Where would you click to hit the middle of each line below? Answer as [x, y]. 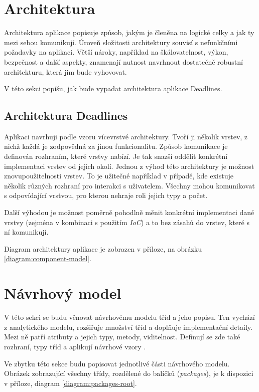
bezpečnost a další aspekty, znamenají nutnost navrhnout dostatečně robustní [123, 61]
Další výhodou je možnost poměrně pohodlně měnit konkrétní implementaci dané [129, 212]
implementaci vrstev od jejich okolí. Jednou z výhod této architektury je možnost [129, 166]
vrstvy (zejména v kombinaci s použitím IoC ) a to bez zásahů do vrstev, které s [127, 222]
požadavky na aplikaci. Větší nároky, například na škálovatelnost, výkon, [116, 52]
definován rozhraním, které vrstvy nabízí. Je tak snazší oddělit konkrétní [116, 156]
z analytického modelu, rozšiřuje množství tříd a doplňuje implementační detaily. [128, 327]
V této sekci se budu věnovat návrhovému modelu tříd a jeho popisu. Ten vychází [129, 317]
